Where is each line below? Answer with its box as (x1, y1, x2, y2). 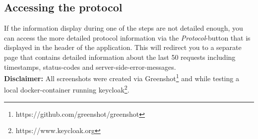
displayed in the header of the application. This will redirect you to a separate (4, 42, 242, 52)
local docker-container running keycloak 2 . (4, 83, 129, 95)
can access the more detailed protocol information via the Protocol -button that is (4, 32, 251, 43)
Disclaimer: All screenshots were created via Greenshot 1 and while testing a (4, 72, 239, 83)
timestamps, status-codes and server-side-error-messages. (4, 61, 176, 72)
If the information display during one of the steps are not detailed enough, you (4, 23, 243, 33)
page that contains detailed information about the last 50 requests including (4, 51, 236, 62)
